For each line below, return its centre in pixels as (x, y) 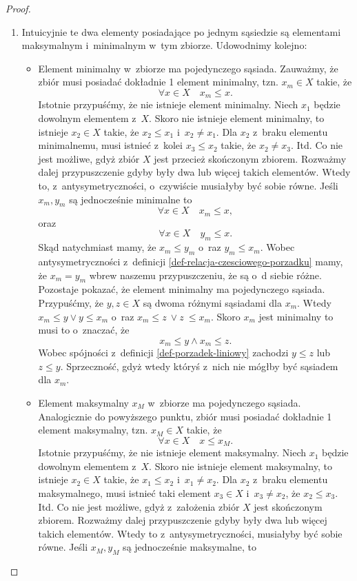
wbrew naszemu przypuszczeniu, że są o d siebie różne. (205, 275)
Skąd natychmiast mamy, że (97, 247)
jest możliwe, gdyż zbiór (89, 158)
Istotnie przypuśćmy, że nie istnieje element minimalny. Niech (168, 104)
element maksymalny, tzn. (93, 430)
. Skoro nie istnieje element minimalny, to (237, 118)
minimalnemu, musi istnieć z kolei (110, 145)
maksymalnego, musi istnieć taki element (124, 493)
